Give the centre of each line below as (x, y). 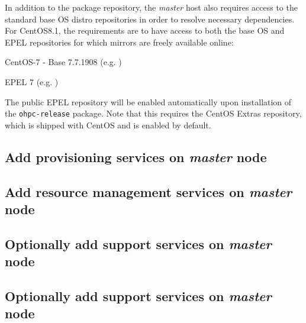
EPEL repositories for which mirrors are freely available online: (119, 42)
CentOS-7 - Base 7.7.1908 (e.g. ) (63, 62)
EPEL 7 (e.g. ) (32, 81)
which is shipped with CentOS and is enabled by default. (108, 125)
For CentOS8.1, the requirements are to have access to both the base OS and (145, 30)
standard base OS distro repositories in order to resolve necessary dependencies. (150, 19)
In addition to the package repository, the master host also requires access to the (151, 7)
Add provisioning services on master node (136, 156)
